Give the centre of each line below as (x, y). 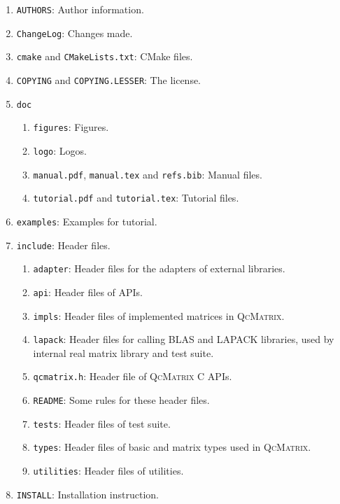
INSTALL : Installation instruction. (87, 494)
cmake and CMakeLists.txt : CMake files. (105, 56)
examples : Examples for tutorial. (87, 221)
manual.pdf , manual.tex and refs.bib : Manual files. (148, 174)
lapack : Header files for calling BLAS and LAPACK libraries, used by (184, 339)
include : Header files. (63, 245)
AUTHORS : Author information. (80, 9)
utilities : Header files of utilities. (108, 471)
